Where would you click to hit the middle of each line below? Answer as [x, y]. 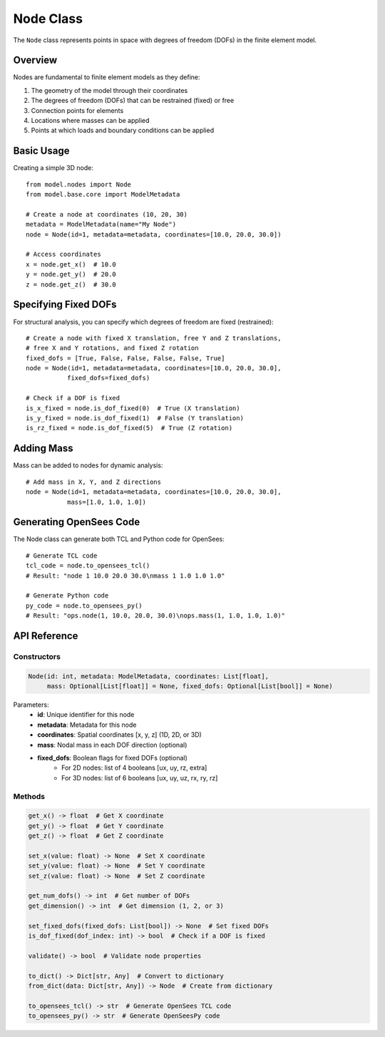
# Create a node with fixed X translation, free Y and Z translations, [154, 338]
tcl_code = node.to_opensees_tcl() [88, 566]
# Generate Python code [67, 596]
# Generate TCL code [62, 555]
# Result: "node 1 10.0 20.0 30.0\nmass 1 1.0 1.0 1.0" [125, 576]
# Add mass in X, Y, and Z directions [94, 482]
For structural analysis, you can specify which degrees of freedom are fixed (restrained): [143, 322]
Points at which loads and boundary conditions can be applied [122, 130]
